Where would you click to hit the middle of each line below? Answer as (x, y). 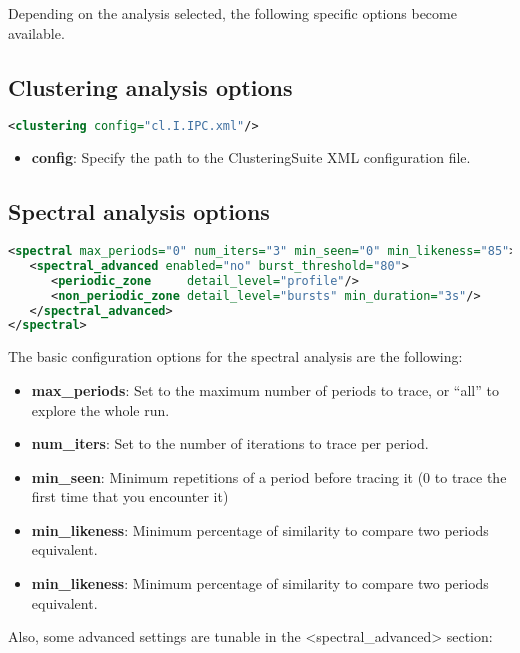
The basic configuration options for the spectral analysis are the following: (235, 356)
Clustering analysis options (150, 86)
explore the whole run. (100, 409)
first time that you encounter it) (130, 496)
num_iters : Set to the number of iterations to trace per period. (230, 443)
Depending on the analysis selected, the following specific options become (232, 13)
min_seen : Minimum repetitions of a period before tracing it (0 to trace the (269, 476)
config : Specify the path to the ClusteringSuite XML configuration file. (251, 157)
